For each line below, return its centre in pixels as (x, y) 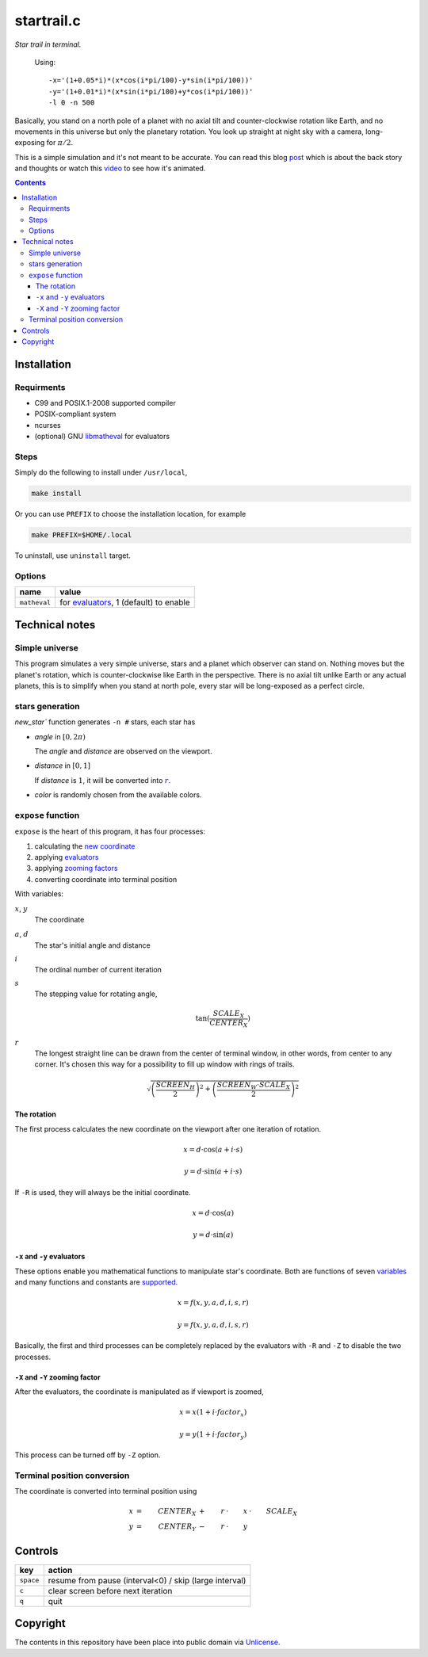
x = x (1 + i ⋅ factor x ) (213, 1413)
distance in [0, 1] (63, 766)
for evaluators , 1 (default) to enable (125, 602)
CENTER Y (177, 1528)
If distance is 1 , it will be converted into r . (103, 780)
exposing (30, 143)
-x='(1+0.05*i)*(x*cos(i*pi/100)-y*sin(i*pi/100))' (151, 80)
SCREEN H (176, 1086)
